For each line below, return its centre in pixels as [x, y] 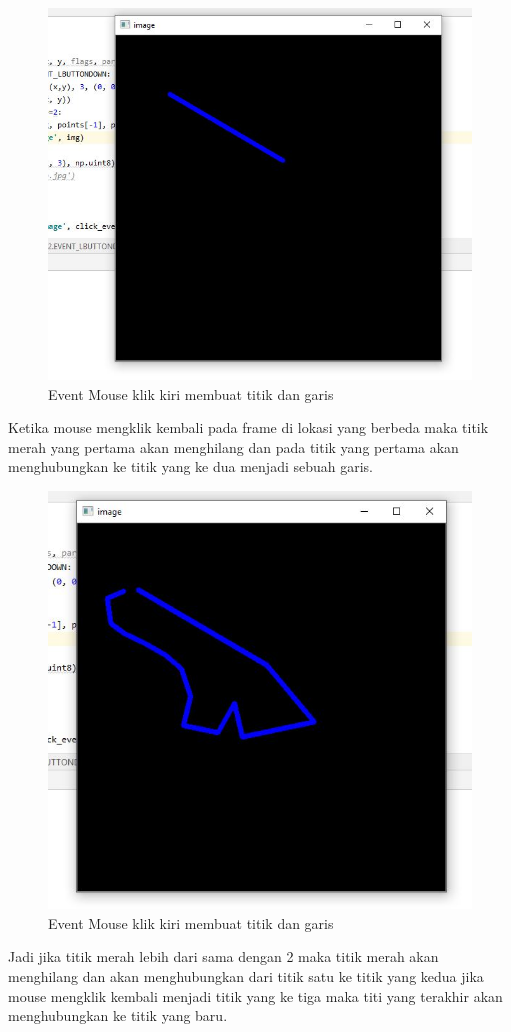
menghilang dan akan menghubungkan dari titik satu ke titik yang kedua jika [246, 975]
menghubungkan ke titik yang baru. [118, 1015]
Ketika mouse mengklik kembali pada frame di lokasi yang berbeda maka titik [248, 427]
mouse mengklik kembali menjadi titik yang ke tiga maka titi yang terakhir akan [255, 995]
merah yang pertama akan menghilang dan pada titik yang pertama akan [233, 446]
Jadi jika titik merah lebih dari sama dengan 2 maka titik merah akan [223, 956]
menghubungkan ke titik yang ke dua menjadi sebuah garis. [191, 466]
